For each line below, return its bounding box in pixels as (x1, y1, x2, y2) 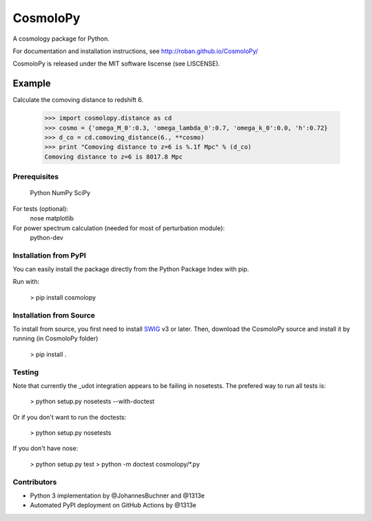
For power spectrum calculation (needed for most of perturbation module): (12, 224, 225, 232)
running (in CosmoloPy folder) (12, 334, 99, 343)
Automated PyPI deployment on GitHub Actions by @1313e (30, 501, 196, 509)
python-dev (30, 233, 63, 241)
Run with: (12, 278, 40, 286)
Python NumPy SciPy (30, 189, 91, 197)
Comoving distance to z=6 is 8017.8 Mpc (44, 152, 183, 161)
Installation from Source (12, 310, 96, 320)
